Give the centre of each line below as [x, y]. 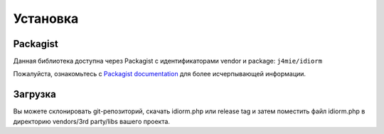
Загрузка [34, 94]
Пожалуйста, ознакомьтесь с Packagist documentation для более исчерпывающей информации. [159, 74]
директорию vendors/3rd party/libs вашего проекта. [92, 121]
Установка [46, 19]
